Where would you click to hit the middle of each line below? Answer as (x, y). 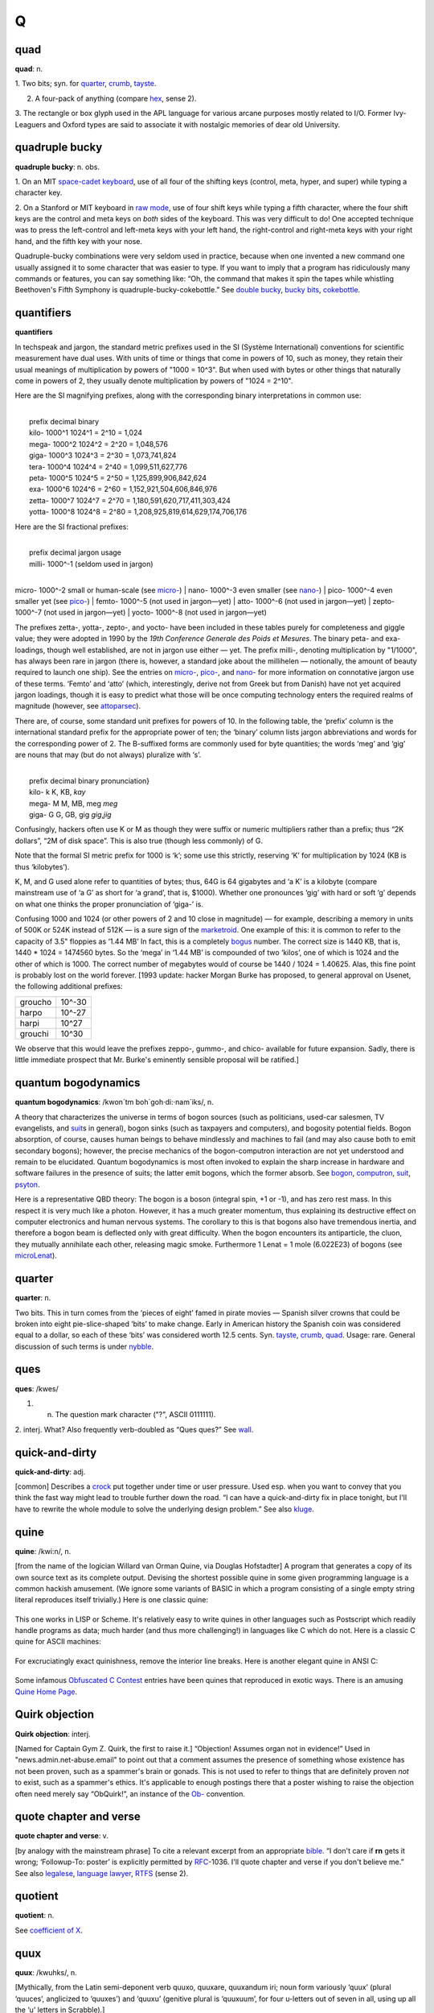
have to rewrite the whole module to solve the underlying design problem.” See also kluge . (165, 1509)
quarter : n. (33, 1298)
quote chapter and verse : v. (61, 1836)
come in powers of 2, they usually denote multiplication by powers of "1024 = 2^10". (154, 380)
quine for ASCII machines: (58, 1642)
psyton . (27, 1184)
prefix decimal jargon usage (76, 552)
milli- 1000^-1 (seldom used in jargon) (91, 564)
